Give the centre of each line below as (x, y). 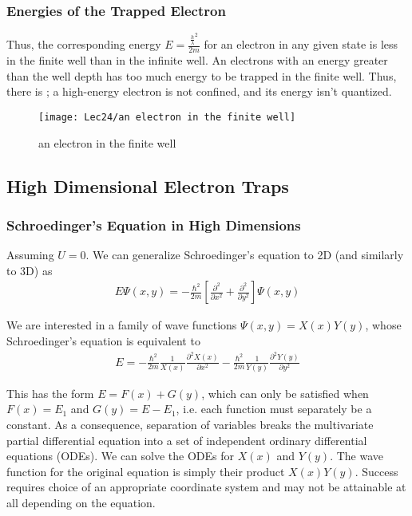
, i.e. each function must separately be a (274, 409)
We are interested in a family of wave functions (122, 325)
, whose (383, 325)
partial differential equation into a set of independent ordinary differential (187, 440)
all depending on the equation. (81, 503)
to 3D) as (30, 270)
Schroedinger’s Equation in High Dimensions (154, 225)
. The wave (357, 456)
